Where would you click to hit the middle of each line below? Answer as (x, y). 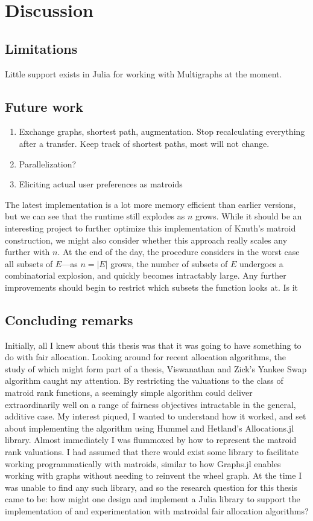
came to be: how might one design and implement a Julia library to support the (153, 499)
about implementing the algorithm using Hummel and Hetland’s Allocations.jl (150, 428)
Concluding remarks (69, 319)
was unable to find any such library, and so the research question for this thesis (151, 487)
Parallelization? (48, 163)
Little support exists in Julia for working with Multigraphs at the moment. (144, 73)
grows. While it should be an (248, 216)
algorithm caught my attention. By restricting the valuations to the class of (144, 380)
